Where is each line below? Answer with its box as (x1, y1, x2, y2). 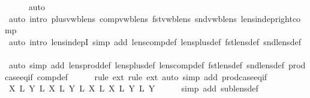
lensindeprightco (240, 12, 301, 24)
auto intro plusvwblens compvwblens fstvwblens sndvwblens (8, 12, 237, 24)
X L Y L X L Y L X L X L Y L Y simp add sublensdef (8, 82, 258, 94)
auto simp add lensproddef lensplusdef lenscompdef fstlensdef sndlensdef (8, 58, 284, 71)
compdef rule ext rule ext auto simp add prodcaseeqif (37, 70, 267, 83)
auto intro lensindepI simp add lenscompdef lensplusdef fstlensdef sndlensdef (8, 35, 301, 48)
